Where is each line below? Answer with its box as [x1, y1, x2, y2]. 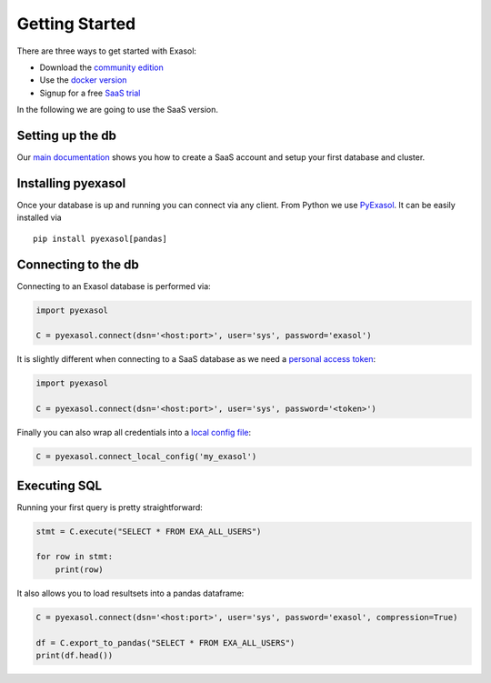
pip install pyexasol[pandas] [33, 233, 168, 244]
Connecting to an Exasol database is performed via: [16, 280, 211, 291]
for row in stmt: [35, 551, 114, 562]
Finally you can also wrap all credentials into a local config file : [16, 427, 252, 438]
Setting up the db [16, 127, 117, 143]
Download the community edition [39, 62, 164, 73]
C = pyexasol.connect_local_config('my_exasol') [35, 451, 257, 462]
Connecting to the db [16, 256, 140, 272]
